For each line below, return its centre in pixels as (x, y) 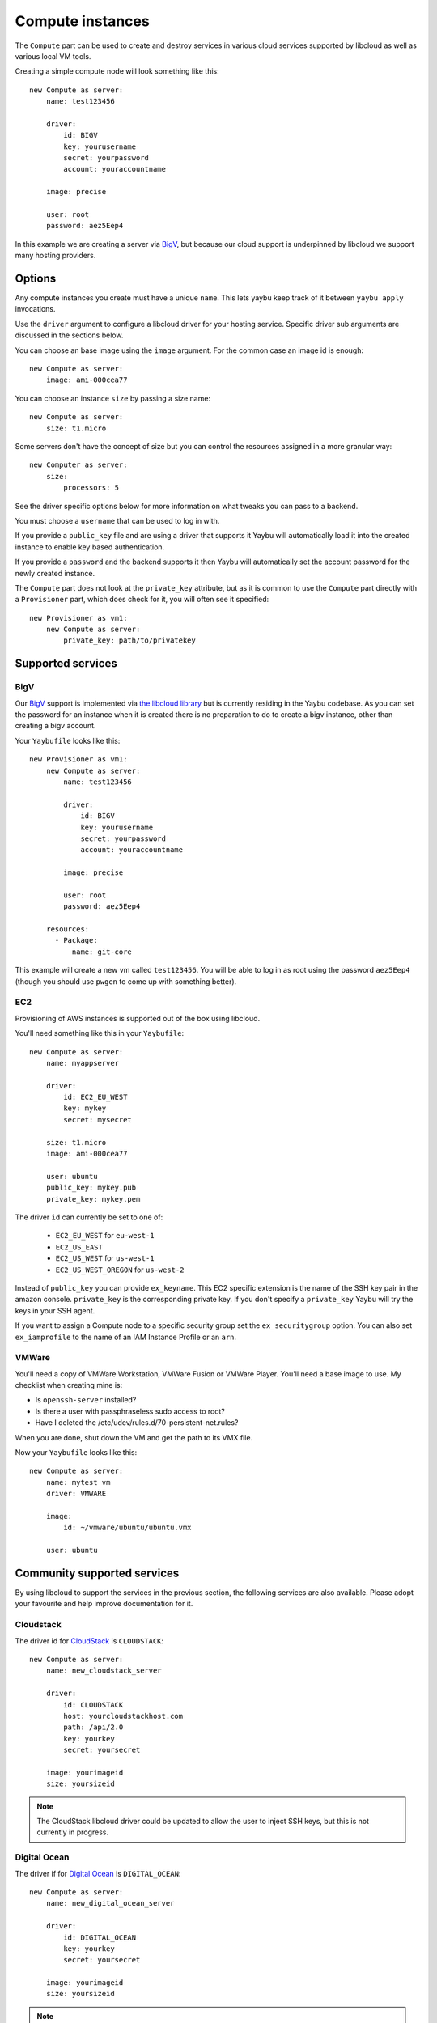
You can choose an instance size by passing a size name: (112, 398)
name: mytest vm (78, 1482)
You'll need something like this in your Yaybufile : (100, 1033)
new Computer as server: (78, 465)
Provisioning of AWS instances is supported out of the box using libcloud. (138, 1018)
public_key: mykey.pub (91, 1188)
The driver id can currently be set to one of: (89, 1217)
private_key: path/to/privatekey (129, 640)
